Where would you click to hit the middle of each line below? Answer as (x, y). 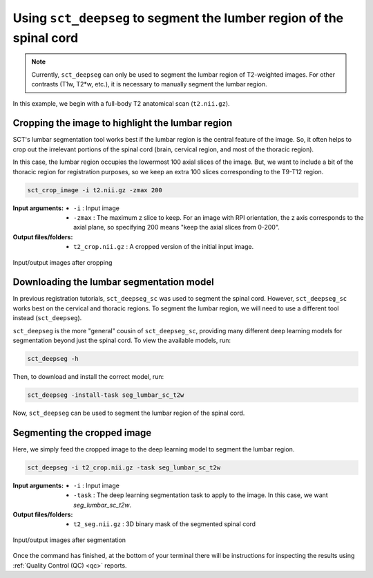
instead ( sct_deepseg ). (47, 318)
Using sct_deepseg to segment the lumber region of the (178, 18)
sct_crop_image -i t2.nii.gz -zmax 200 (95, 190)
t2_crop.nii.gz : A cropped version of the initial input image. (164, 247)
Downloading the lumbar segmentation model (113, 282)
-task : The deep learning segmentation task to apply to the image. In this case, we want (201, 495)
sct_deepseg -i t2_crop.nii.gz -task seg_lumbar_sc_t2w (124, 467)
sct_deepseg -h (53, 358)
